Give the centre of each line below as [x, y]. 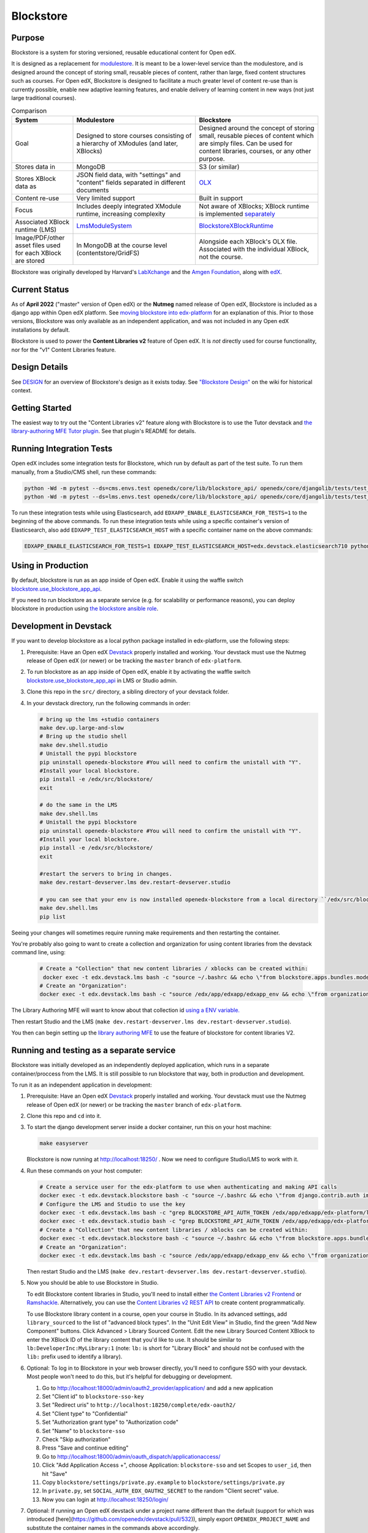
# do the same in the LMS [79, 805]
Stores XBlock [36, 178]
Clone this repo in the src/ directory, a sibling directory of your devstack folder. [128, 692]
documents [93, 190]
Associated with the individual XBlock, [254, 249]
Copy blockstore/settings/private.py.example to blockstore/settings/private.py [163, 1482]
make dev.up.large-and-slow [82, 728]
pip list [53, 916]
